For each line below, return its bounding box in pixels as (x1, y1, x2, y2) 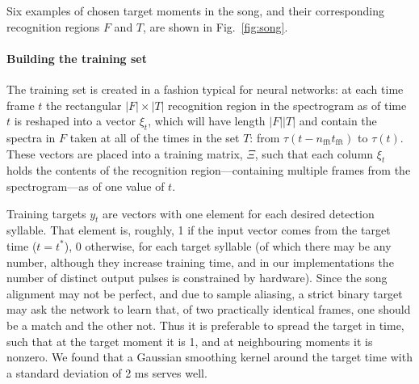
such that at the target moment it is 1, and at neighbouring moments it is (6, 332, 373, 349)
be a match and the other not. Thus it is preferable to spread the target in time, (6, 316, 404, 333)
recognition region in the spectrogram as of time (168, 96, 407, 113)
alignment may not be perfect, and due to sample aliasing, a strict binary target (6, 285, 403, 302)
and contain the (299, 112, 377, 129)
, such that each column (254, 145, 374, 162)
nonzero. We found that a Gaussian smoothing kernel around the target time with (6, 348, 413, 365)
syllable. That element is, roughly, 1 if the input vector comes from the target (6, 222, 391, 238)
